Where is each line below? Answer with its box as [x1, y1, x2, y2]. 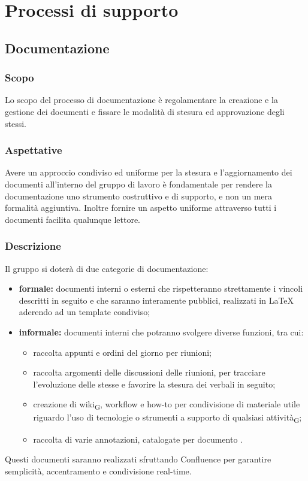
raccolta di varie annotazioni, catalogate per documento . [33, 432, 243, 445]
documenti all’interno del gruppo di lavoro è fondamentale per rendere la [5, 177, 272, 190]
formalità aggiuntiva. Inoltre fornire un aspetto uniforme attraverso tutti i [5, 201, 277, 214]
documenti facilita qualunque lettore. [5, 213, 141, 225]
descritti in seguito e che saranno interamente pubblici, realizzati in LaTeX [19, 294, 294, 306]
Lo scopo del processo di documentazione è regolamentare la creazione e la [5, 93, 278, 106]
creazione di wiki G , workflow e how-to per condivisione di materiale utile [33, 398, 300, 412]
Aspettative [5, 143, 62, 158]
